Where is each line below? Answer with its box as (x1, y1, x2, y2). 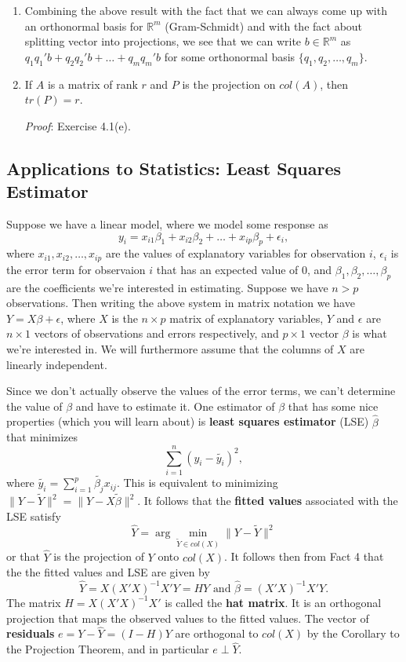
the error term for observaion (6, 261, 146, 277)
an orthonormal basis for (24, 17, 143, 34)
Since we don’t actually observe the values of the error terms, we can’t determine (6, 382, 396, 399)
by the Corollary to (306, 625, 400, 642)
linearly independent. (6, 356, 107, 372)
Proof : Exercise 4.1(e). (24, 117, 131, 133)
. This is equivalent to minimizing (116, 474, 278, 491)
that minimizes (6, 429, 78, 445)
